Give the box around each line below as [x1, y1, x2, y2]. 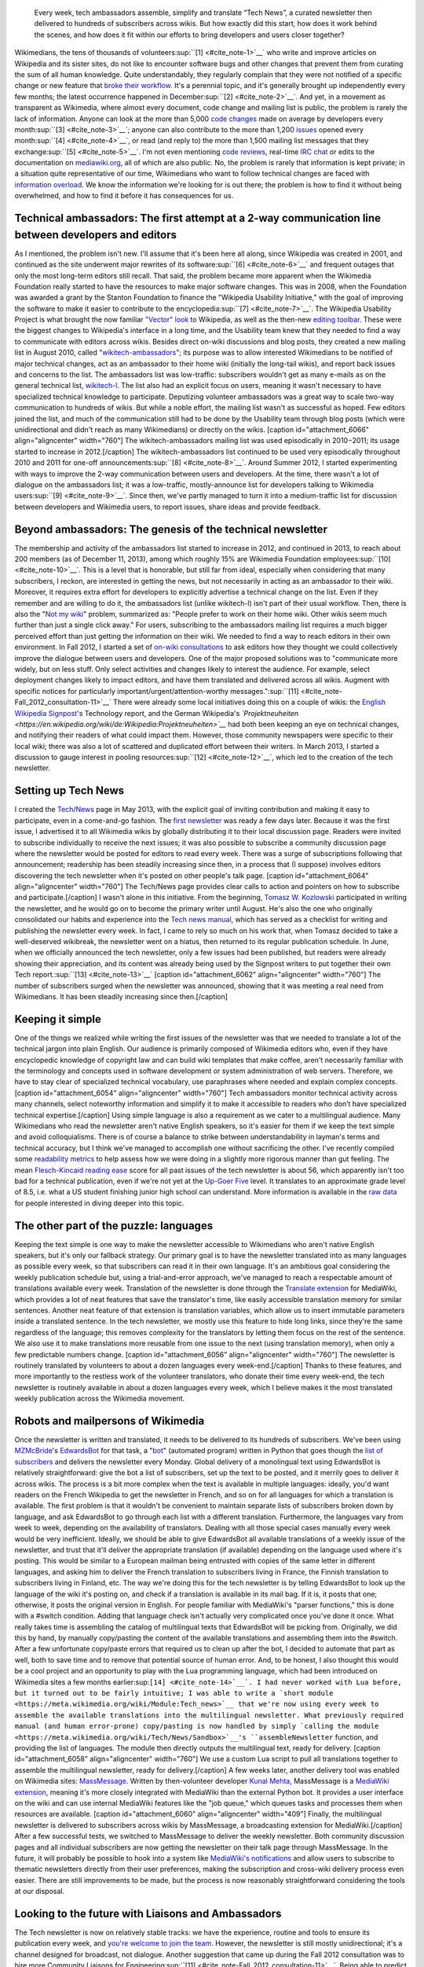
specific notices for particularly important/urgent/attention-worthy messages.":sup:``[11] [14, 686, 299, 696]
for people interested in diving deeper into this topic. [14, 1198, 185, 1208]
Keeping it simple [14, 1012, 101, 1026]
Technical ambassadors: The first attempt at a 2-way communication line [14, 212, 381, 225]
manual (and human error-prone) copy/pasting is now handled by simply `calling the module [14, 1722, 379, 1731]
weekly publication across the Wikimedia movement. [14, 1393, 185, 1404]
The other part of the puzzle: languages [14, 1219, 214, 1232]
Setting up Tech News [14, 784, 125, 798]
